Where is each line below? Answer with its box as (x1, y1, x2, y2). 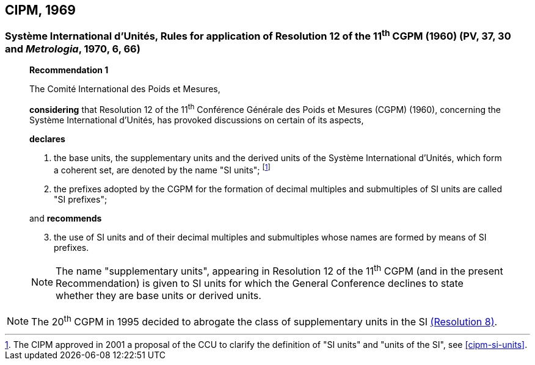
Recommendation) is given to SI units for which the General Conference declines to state (56, 276, 464, 289)
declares (29, 133, 65, 144)
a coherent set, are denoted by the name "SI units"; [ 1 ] (54, 162, 271, 175)
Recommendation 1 (29, 65, 109, 76)
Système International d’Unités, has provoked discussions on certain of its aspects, (29, 114, 364, 125)
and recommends (29, 212, 102, 223)
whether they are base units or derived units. (56, 289, 261, 302)
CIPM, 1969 (5, 2, 76, 18)
